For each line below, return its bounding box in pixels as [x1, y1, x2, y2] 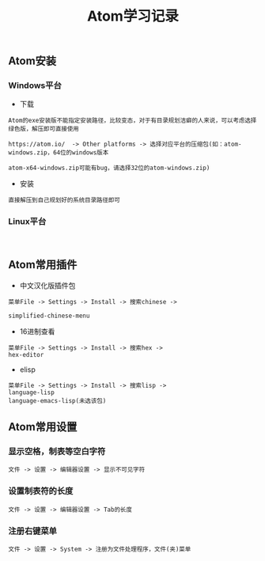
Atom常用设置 [8, 420, 78, 434]
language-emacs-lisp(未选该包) [8, 396, 107, 404]
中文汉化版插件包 [19, 280, 76, 290]
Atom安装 [8, 55, 57, 68]
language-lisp [8, 389, 55, 396]
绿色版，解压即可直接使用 [8, 125, 79, 133]
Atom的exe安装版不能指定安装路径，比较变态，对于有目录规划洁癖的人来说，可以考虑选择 [8, 116, 257, 125]
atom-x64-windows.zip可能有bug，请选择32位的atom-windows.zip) [8, 164, 210, 172]
